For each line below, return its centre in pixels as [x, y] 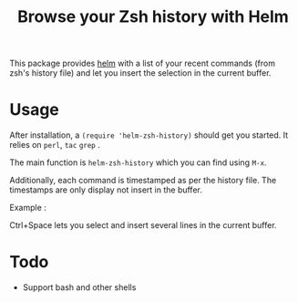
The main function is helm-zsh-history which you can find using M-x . [138, 162]
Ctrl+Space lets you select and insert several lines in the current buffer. [143, 225]
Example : [28, 208]
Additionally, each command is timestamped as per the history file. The [143, 181]
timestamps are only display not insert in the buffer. [106, 190]
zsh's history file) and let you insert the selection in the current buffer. [140, 73]
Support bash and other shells [79, 287]
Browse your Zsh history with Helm [153, 17]
